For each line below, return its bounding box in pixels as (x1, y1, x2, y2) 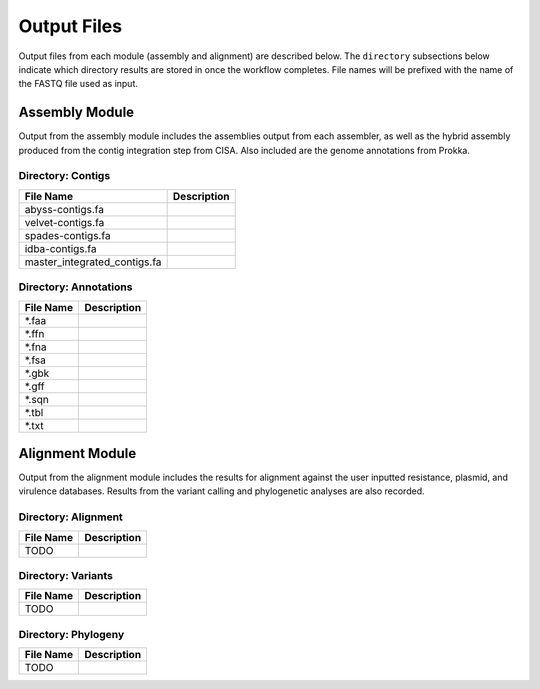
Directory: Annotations (18, 280, 133, 294)
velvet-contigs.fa (24, 215, 105, 229)
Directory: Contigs (18, 169, 111, 183)
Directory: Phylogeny (18, 627, 125, 641)
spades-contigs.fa (24, 228, 111, 242)
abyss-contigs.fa (24, 202, 105, 216)
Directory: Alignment (18, 510, 124, 524)
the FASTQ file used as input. (18, 78, 139, 90)
